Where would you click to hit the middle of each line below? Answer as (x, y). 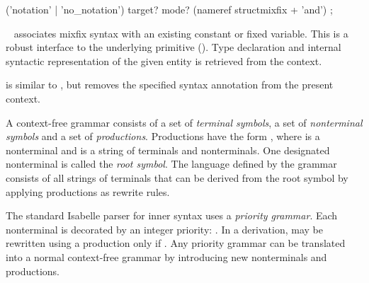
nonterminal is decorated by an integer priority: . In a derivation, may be (164, 229)
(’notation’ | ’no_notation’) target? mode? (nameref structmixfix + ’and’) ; (169, 9)
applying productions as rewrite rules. (88, 191)
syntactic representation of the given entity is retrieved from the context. (164, 60)
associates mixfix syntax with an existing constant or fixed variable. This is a (181, 33)
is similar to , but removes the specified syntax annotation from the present (170, 85)
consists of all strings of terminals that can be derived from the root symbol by (177, 177)
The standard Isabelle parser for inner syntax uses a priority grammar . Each (172, 215)
